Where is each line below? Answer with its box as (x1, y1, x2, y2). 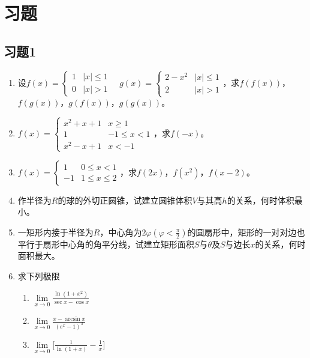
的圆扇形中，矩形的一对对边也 (187, 225, 305, 238)
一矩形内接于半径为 (17, 225, 94, 238)
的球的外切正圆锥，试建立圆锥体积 (58, 193, 192, 206)
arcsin (65, 315, 80, 322)
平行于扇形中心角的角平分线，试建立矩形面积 (17, 237, 194, 250)
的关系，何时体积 (227, 193, 294, 206)
